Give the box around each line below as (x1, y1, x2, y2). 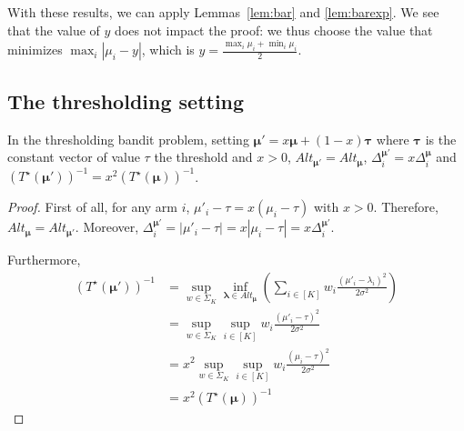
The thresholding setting (7, 86, 245, 115)
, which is (141, 40, 195, 59)
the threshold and (154, 147, 253, 166)
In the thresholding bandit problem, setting (7, 129, 249, 148)
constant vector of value (7, 147, 140, 166)
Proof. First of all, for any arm (7, 197, 178, 216)
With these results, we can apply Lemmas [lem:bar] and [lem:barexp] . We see (7, 3, 439, 21)
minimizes (7, 40, 63, 59)
